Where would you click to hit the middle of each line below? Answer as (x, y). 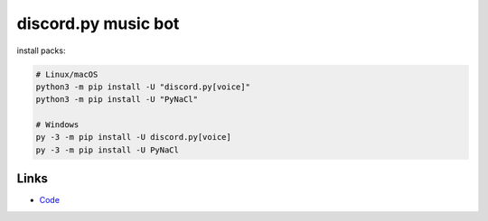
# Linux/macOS (67, 74)
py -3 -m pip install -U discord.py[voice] (134, 137)
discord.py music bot (98, 23)
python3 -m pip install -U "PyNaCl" (117, 100)
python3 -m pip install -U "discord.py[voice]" (143, 87)
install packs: (41, 51)
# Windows (57, 125)
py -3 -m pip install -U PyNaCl (108, 150)
